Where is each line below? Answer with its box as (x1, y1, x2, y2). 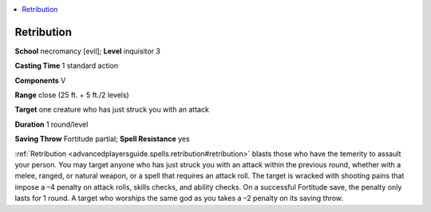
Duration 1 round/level (14, 120, 89, 129)
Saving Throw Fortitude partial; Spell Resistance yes (14, 134, 191, 143)
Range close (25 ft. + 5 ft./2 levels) (14, 90, 129, 100)
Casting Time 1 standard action (14, 61, 119, 71)
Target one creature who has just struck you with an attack (14, 104, 209, 115)
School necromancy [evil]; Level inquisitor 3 (14, 46, 161, 56)
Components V (14, 76, 66, 85)
